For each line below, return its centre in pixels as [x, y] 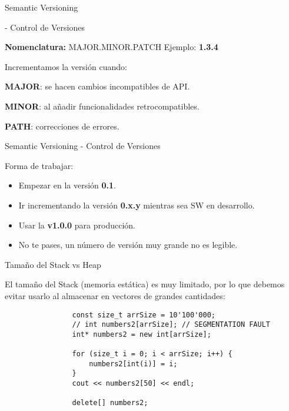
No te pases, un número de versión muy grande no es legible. [128, 245]
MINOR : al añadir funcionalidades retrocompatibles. [102, 106]
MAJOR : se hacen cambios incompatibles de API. [97, 86]
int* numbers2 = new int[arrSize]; [142, 334]
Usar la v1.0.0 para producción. [77, 225]
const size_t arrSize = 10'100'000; [144, 315]
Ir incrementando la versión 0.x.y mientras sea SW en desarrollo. [137, 205]
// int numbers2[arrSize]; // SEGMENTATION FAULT [171, 325]
